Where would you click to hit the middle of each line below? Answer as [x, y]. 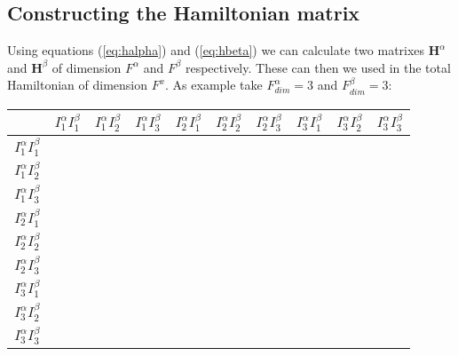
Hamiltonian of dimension [77, 85]
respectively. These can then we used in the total [318, 67]
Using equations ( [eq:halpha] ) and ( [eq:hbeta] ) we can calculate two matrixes [216, 50]
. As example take [214, 85]
